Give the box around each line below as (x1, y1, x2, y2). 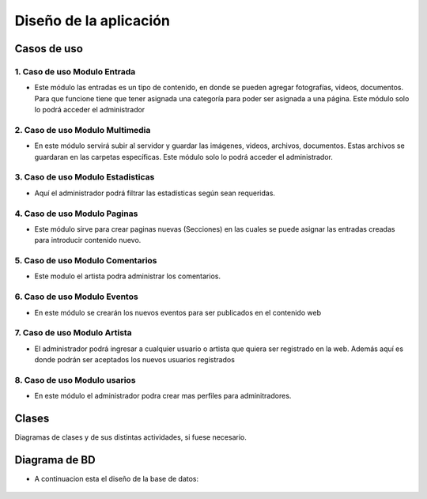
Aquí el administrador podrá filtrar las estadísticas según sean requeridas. (34, 188, 276, 198)
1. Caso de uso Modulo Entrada (14, 66, 136, 77)
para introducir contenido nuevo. (34, 236, 142, 245)
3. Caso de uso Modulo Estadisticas (14, 172, 155, 183)
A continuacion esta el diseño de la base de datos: (34, 474, 199, 484)
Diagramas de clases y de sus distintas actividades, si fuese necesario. (14, 433, 247, 442)
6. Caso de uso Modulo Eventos (14, 291, 138, 302)
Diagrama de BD (14, 453, 96, 467)
